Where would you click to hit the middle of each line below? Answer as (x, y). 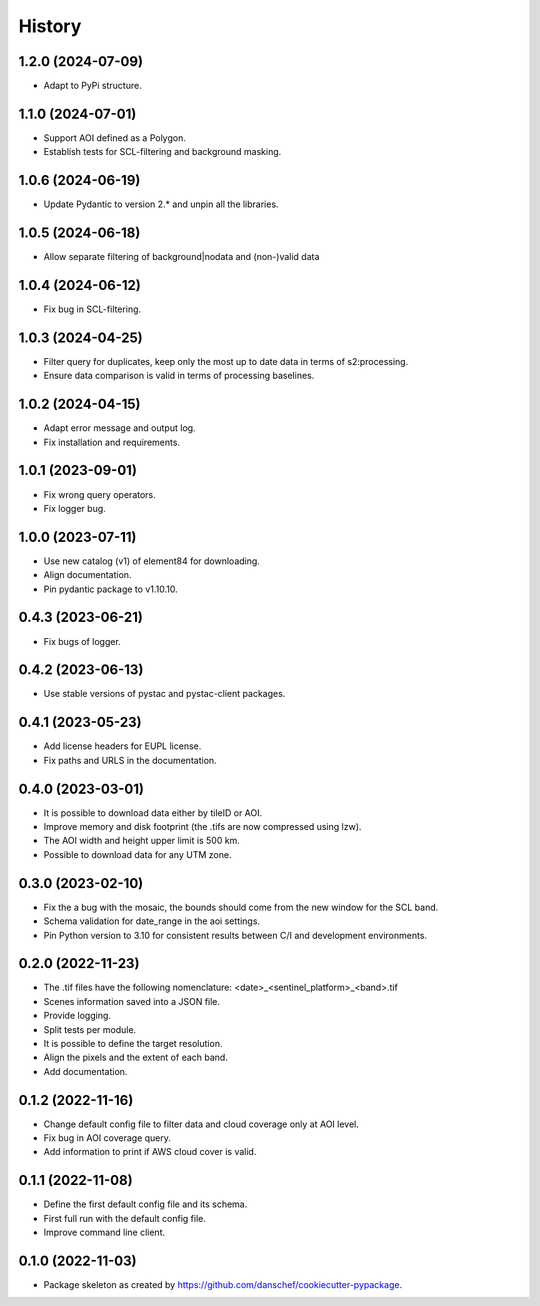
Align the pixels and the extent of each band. (136, 1057)
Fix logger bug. (75, 508)
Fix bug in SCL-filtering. (92, 309)
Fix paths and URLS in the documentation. (130, 760)
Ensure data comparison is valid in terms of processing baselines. (179, 376)
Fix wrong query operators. (100, 494)
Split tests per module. (90, 1029)
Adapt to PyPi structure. (92, 86)
